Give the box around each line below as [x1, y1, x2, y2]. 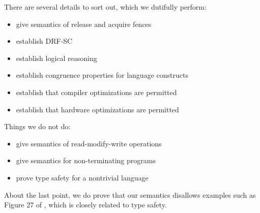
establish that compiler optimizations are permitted [16, 86, 177, 97]
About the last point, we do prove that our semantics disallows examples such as [4, 189, 256, 200]
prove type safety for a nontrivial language [16, 172, 149, 182]
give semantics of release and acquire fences [16, 18, 152, 29]
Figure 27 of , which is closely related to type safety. [4, 199, 167, 210]
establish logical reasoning [16, 52, 97, 63]
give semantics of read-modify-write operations [16, 138, 162, 148]
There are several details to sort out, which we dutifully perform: [4, 2, 207, 12]
